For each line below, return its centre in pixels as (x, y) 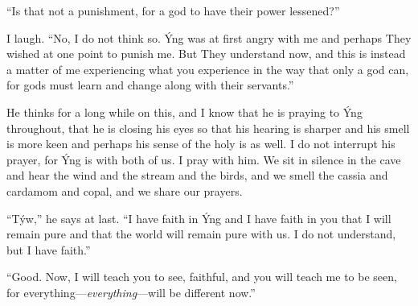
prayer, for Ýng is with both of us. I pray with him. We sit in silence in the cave (204, 159)
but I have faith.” (49, 249)
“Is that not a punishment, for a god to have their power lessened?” (173, 10)
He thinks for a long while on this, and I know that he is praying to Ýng (184, 112)
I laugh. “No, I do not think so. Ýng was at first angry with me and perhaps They (209, 37)
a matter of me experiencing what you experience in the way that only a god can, (208, 69)
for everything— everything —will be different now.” (131, 292)
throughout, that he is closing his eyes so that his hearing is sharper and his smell (208, 128)
